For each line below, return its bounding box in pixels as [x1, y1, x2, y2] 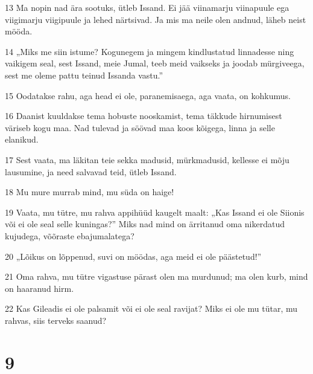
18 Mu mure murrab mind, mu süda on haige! [5, 185, 174, 198]
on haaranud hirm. [5, 282, 74, 294]
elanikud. [5, 133, 39, 146]
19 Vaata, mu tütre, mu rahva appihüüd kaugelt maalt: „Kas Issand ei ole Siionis [5, 205, 305, 218]
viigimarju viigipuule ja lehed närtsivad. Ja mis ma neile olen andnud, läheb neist [5, 13, 306, 25]
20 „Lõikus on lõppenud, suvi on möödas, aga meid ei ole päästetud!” [5, 250, 262, 262]
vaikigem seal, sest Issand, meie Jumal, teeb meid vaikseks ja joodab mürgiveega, [5, 57, 305, 69]
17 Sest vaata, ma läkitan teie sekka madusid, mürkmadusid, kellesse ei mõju [5, 153, 289, 166]
